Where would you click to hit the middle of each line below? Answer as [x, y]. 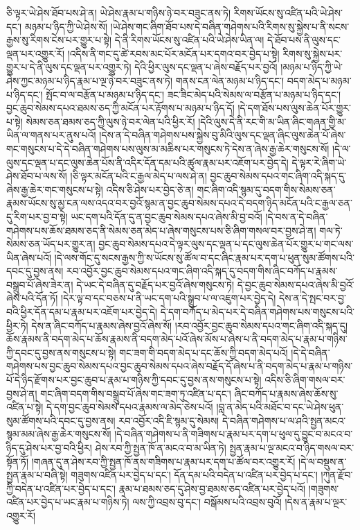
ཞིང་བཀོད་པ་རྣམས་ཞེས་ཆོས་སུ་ [286, 393]
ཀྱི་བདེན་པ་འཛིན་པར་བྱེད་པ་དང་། [61, 488]
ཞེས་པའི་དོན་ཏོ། [32, 298]
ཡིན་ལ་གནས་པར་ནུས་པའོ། [51, 135]
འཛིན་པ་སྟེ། [25, 407]
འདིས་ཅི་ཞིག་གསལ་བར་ [305, 380]
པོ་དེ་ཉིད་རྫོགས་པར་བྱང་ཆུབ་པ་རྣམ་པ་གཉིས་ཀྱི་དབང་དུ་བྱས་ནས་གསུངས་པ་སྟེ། [134, 380]
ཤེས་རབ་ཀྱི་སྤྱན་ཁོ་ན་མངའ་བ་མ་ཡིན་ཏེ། [161, 447]
